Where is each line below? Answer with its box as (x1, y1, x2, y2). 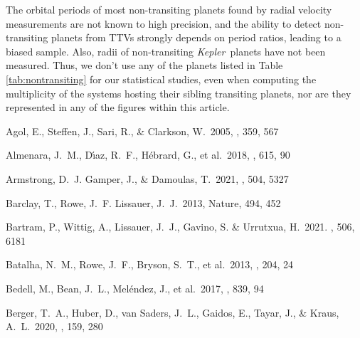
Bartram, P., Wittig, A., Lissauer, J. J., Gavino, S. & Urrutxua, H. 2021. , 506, (6, 219, 355, 234)
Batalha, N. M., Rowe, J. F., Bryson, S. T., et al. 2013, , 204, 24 (6, 257, 293, 272)
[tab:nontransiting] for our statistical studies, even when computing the (6, 71, 317, 86)
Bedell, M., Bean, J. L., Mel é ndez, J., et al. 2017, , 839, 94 (6, 280, 264, 295)
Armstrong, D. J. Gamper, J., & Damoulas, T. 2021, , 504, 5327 (6, 171, 289, 186)
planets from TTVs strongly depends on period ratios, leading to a (51, 30, 342, 45)
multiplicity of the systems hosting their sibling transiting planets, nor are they (6, 85, 351, 100)
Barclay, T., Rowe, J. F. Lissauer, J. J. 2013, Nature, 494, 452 (6, 195, 281, 210)
